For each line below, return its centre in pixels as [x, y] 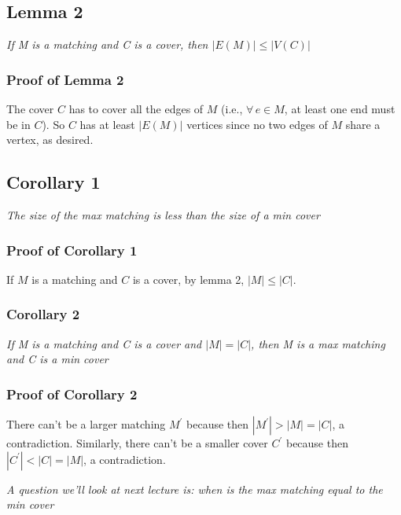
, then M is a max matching [318, 343]
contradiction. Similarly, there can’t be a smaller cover [137, 443]
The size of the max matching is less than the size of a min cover [163, 215]
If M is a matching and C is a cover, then [107, 44]
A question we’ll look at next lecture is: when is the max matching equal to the [195, 489]
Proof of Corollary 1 [72, 250]
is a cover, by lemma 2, [188, 279]
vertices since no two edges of [257, 124]
